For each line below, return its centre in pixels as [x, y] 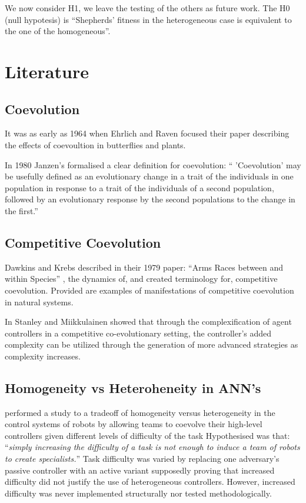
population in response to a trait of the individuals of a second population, [139, 187]
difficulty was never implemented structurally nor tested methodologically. [138, 493]
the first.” [21, 210]
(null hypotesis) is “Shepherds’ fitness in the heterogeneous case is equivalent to [148, 19]
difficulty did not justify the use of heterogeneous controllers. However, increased [150, 482]
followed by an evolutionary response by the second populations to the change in [150, 199]
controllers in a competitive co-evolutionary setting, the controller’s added [138, 333]
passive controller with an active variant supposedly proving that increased [140, 470]
